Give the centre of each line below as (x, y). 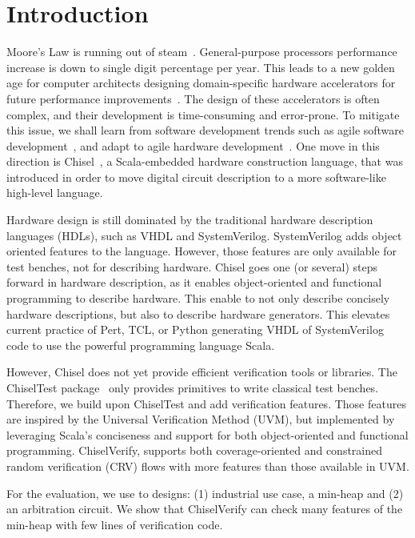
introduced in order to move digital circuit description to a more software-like (196, 177)
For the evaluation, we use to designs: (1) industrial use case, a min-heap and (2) (205, 493)
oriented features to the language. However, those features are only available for (202, 251)
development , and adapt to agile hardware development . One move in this (193, 145)
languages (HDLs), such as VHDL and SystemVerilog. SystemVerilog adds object (204, 235)
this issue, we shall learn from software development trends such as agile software (206, 130)
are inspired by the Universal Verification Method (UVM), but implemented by (201, 419)
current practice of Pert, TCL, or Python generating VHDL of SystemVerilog (195, 329)
